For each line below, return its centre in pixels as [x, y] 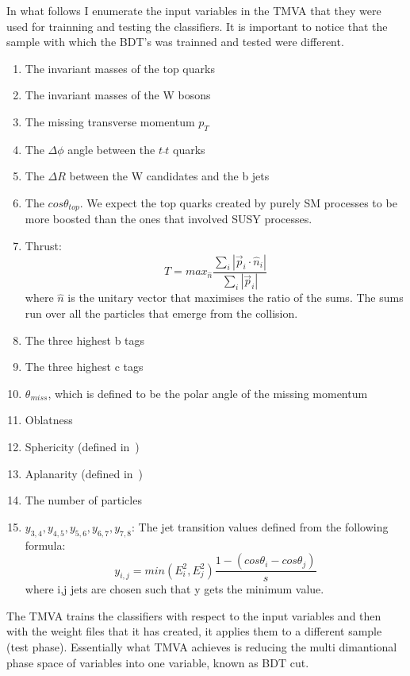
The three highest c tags [84, 367]
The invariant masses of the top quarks [120, 68]
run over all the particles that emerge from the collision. [161, 313]
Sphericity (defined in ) [82, 447]
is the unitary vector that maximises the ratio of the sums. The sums [236, 297]
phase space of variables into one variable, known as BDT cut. [158, 662]
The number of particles [83, 500]
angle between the [111, 149]
